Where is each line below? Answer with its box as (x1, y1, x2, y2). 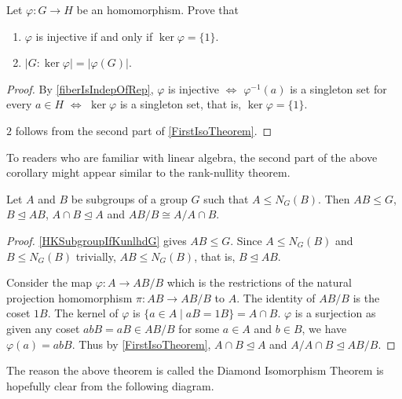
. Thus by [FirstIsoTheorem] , (71, 335, 211, 352)
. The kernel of (47, 305, 119, 321)
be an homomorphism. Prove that (76, 2, 239, 17)
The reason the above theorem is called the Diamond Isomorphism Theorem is (6, 362, 384, 379)
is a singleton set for (290, 80, 387, 97)
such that (203, 190, 249, 207)
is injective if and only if (35, 27, 153, 44)
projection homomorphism (6, 289, 133, 306)
